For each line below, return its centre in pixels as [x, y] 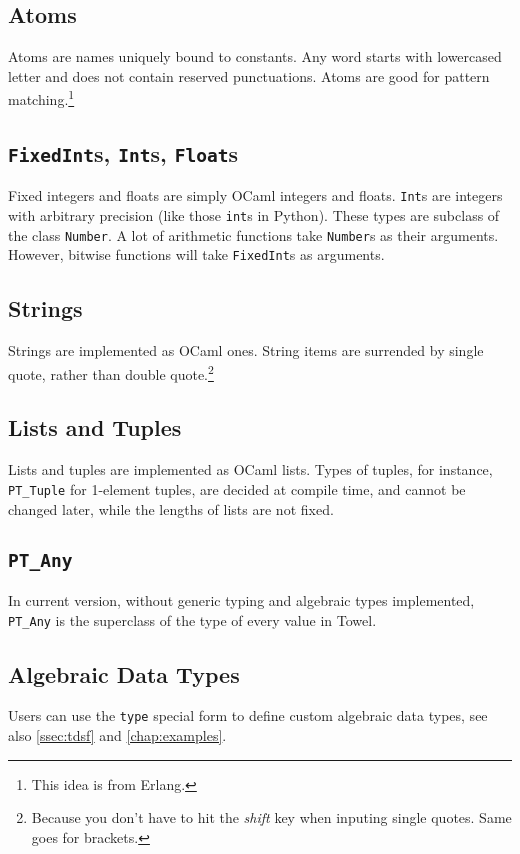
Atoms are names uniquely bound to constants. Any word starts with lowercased [255, 56]
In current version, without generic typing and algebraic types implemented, [241, 599]
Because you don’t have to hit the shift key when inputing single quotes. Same [271, 817]
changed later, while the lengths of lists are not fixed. [171, 508]
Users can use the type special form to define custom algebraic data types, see [248, 715]
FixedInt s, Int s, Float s [123, 153]
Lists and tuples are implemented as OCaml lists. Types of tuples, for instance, [250, 469]
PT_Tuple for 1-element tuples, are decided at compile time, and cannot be [237, 488]
